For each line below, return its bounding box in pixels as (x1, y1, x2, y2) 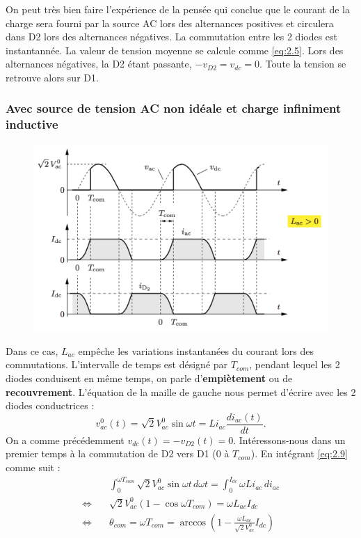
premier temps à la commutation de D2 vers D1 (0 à (6, 446, 230, 461)
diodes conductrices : (6, 398, 95, 413)
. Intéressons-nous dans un (233, 432, 346, 447)
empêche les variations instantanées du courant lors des (78, 343, 314, 358)
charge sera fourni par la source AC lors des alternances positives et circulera (6, 15, 334, 30)
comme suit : (6, 460, 61, 475)
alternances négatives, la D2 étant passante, (6, 56, 192, 71)
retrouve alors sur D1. (6, 70, 99, 84)
